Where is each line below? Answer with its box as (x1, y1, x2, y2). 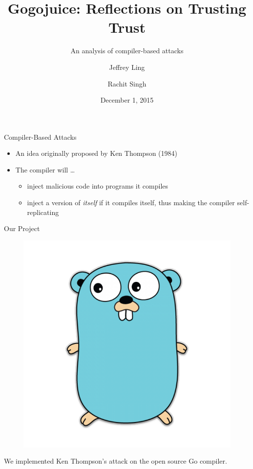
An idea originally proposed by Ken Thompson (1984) (15, 148, 178, 158)
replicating (27, 207, 59, 217)
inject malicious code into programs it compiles (27, 181, 169, 191)
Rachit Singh (107, 78, 147, 88)
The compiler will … (15, 164, 75, 174)
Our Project (4, 223, 40, 234)
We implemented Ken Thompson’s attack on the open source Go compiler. (4, 456, 227, 466)
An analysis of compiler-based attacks (70, 45, 184, 56)
